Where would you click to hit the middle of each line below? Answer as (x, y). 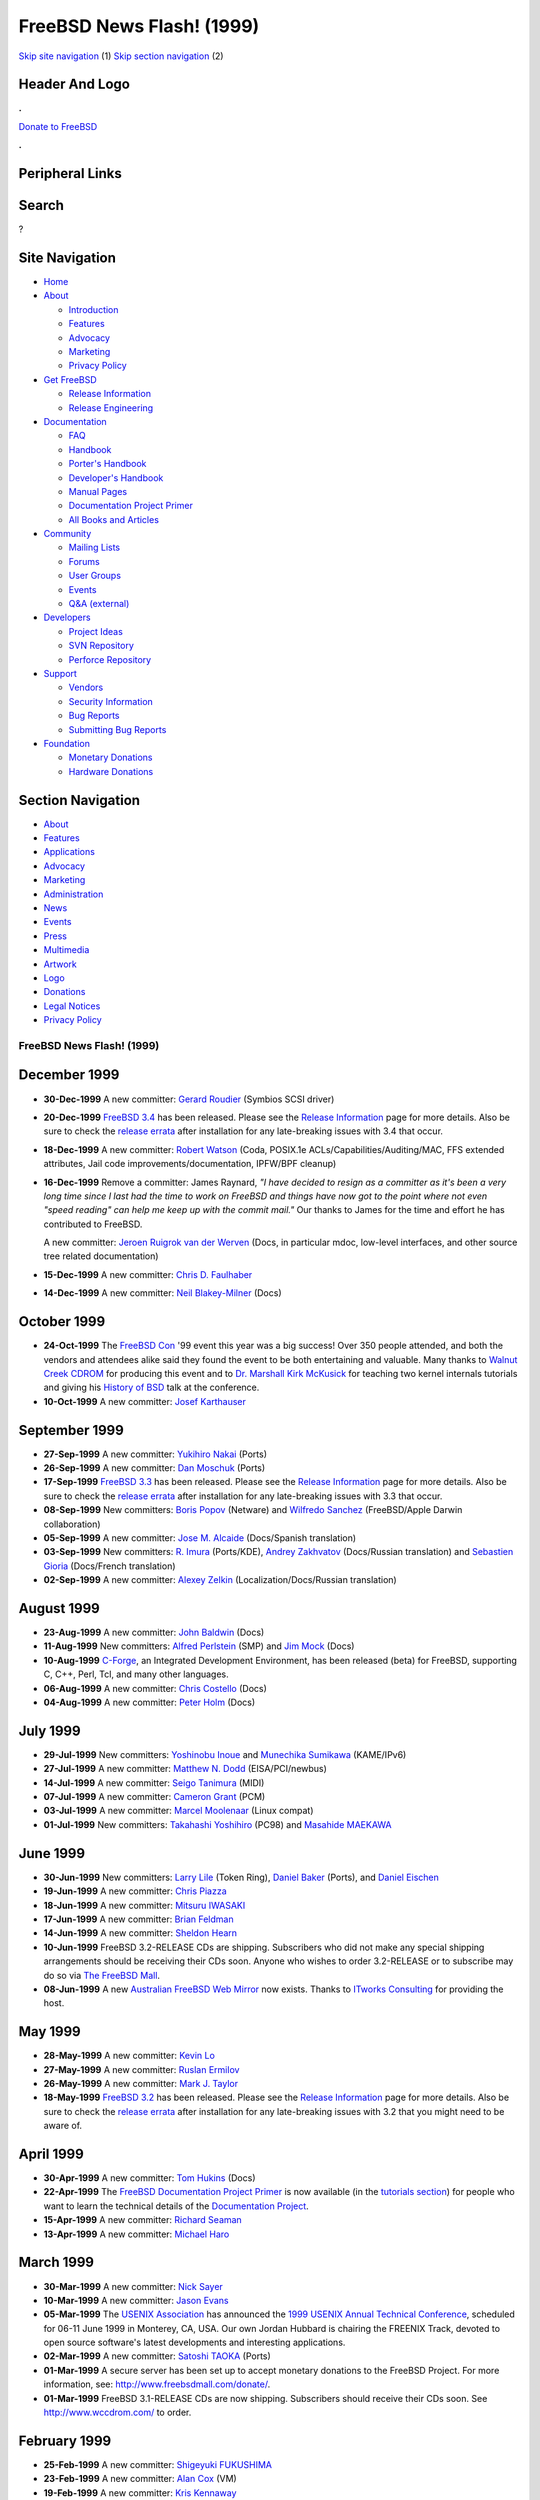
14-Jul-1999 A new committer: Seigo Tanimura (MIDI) (154, 1782)
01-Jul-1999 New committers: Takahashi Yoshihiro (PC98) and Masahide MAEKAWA (217, 1824)
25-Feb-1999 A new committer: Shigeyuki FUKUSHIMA (158, 2464)
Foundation (66, 743)
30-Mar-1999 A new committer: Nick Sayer (133, 2286)
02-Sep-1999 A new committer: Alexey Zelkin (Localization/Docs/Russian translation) (220, 1580)
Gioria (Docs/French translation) (109, 1566)
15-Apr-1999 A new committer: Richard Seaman (142, 2220)
